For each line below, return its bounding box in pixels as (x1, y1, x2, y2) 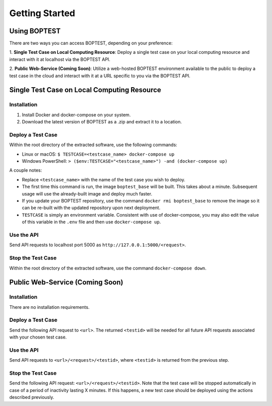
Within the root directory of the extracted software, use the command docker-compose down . (9, 265, 207, 271)
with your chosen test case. (9, 334, 67, 340)
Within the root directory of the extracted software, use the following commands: (9, 142, 177, 148)
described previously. (9, 394, 54, 400)
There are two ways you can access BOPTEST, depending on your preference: (9, 40, 173, 46)
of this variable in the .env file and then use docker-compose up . (22, 219, 161, 225)
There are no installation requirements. (9, 304, 90, 310)
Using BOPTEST (9, 27, 61, 35)
